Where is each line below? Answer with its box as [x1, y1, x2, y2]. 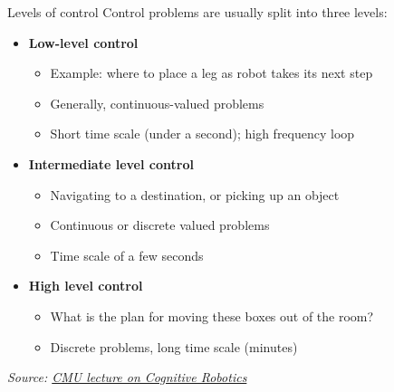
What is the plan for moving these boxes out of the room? [50, 306, 374, 325]
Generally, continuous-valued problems [50, 93, 264, 112]
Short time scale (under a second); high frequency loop [50, 124, 355, 143]
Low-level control [28, 33, 139, 52]
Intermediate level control [28, 154, 194, 173]
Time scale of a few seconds [50, 245, 204, 264]
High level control [28, 276, 143, 295]
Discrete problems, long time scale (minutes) [50, 337, 298, 356]
